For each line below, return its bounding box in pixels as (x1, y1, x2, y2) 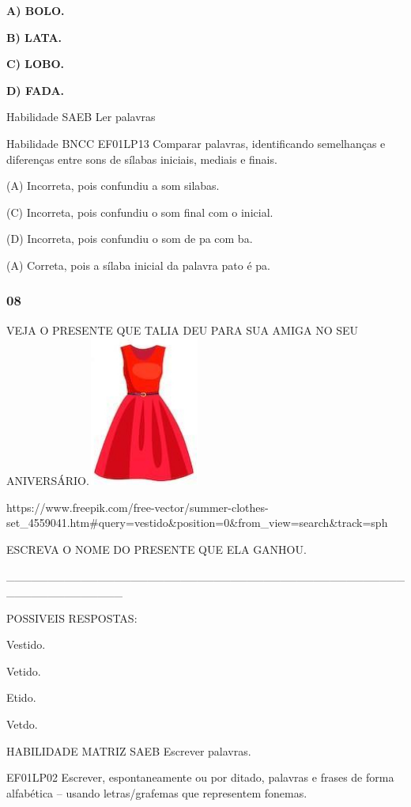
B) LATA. (6, 28, 62, 45)
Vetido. (6, 662, 41, 679)
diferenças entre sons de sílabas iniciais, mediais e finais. (6, 150, 277, 167)
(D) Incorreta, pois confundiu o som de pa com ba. (6, 230, 253, 247)
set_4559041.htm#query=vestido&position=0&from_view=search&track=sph (6, 514, 388, 531)
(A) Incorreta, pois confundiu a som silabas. (6, 177, 220, 194)
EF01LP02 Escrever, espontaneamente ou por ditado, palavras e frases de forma (6, 769, 394, 786)
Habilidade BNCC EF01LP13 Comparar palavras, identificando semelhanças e (6, 134, 386, 151)
